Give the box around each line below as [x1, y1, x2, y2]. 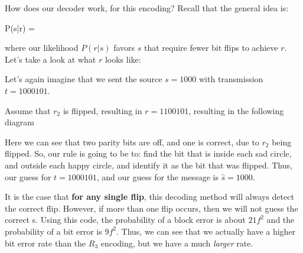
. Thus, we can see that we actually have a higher [116, 225, 296, 237]
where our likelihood [5, 41, 79, 54]
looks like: [105, 53, 141, 65]
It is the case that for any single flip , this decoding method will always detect [5, 190, 294, 203]
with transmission [198, 73, 263, 85]
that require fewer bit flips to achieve [144, 41, 278, 54]
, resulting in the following [188, 104, 284, 116]
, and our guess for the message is [96, 170, 219, 183]
